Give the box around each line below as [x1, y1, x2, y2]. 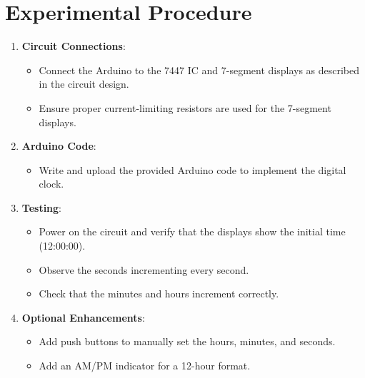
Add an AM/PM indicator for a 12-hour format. [39, 358, 251, 373]
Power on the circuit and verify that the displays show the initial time [39, 224, 346, 239]
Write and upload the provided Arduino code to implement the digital [39, 162, 346, 177]
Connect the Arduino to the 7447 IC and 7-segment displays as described [39, 62, 360, 77]
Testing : [21, 200, 62, 215]
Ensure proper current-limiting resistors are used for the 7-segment [39, 100, 331, 115]
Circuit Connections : [21, 39, 126, 53]
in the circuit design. [39, 76, 129, 91]
